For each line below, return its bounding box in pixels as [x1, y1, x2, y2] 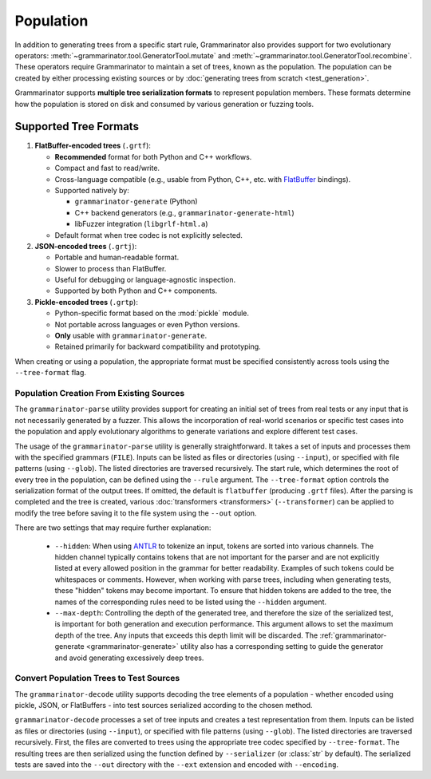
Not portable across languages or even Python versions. [54, 319, 240, 329]
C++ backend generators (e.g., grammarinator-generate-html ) [74, 208, 295, 217]
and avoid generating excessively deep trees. [54, 653, 204, 662]
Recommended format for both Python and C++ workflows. [54, 152, 252, 161]
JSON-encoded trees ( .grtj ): [34, 241, 137, 251]
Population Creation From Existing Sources [14, 387, 185, 398]
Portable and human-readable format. [54, 252, 180, 263]
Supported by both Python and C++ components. [54, 286, 218, 295]
